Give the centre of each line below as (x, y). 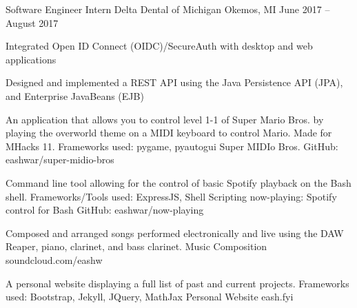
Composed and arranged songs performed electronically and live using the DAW (175, 233)
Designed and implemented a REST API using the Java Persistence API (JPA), (174, 82)
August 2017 (32, 22)
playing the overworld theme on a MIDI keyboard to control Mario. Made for (169, 133)
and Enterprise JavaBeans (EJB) (75, 95)
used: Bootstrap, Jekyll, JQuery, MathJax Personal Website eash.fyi (150, 297)
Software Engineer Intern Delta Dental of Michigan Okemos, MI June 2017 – (168, 9)
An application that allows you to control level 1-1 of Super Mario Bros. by (165, 119)
